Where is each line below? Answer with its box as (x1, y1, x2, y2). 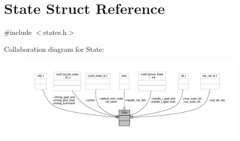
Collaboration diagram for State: (4, 43, 104, 54)
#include (4, 27, 32, 37)
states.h (43, 27, 67, 37)
